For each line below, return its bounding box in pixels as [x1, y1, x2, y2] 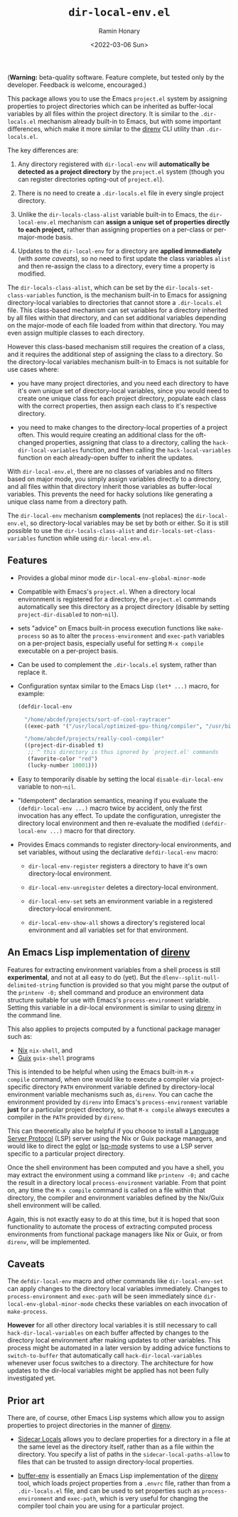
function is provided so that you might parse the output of [60, 980, 229, 989]
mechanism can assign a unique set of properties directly [58, 217, 230, 226]
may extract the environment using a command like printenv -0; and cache [7, 1171, 229, 1179]
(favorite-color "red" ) [27, 755, 98, 762]
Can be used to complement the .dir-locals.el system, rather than [17, 660, 217, 668]
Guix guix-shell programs [17, 1053, 95, 1062]
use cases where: [7, 365, 59, 373]
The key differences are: [7, 145, 80, 155]
